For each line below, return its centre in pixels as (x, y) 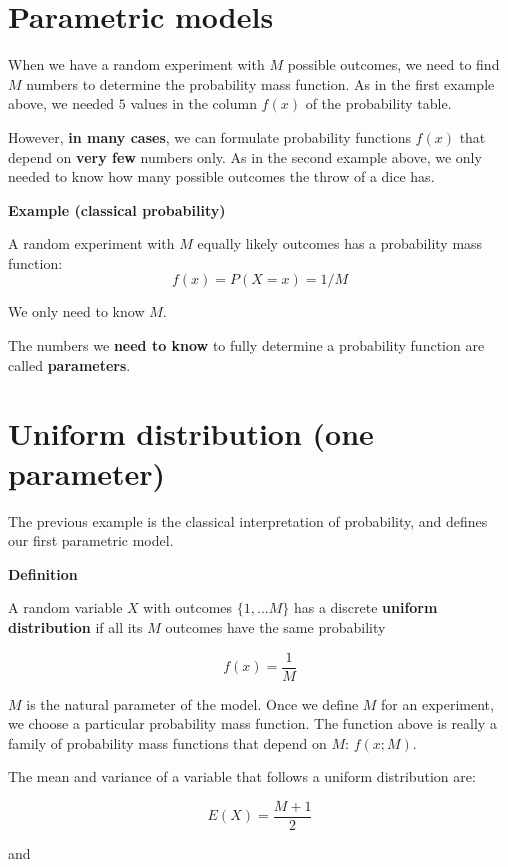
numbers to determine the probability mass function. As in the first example (260, 83)
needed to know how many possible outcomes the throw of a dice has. (221, 176)
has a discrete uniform (365, 607)
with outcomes (188, 607)
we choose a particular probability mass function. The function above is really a (252, 723)
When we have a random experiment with (136, 64)
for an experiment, (437, 703)
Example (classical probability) (117, 209)
